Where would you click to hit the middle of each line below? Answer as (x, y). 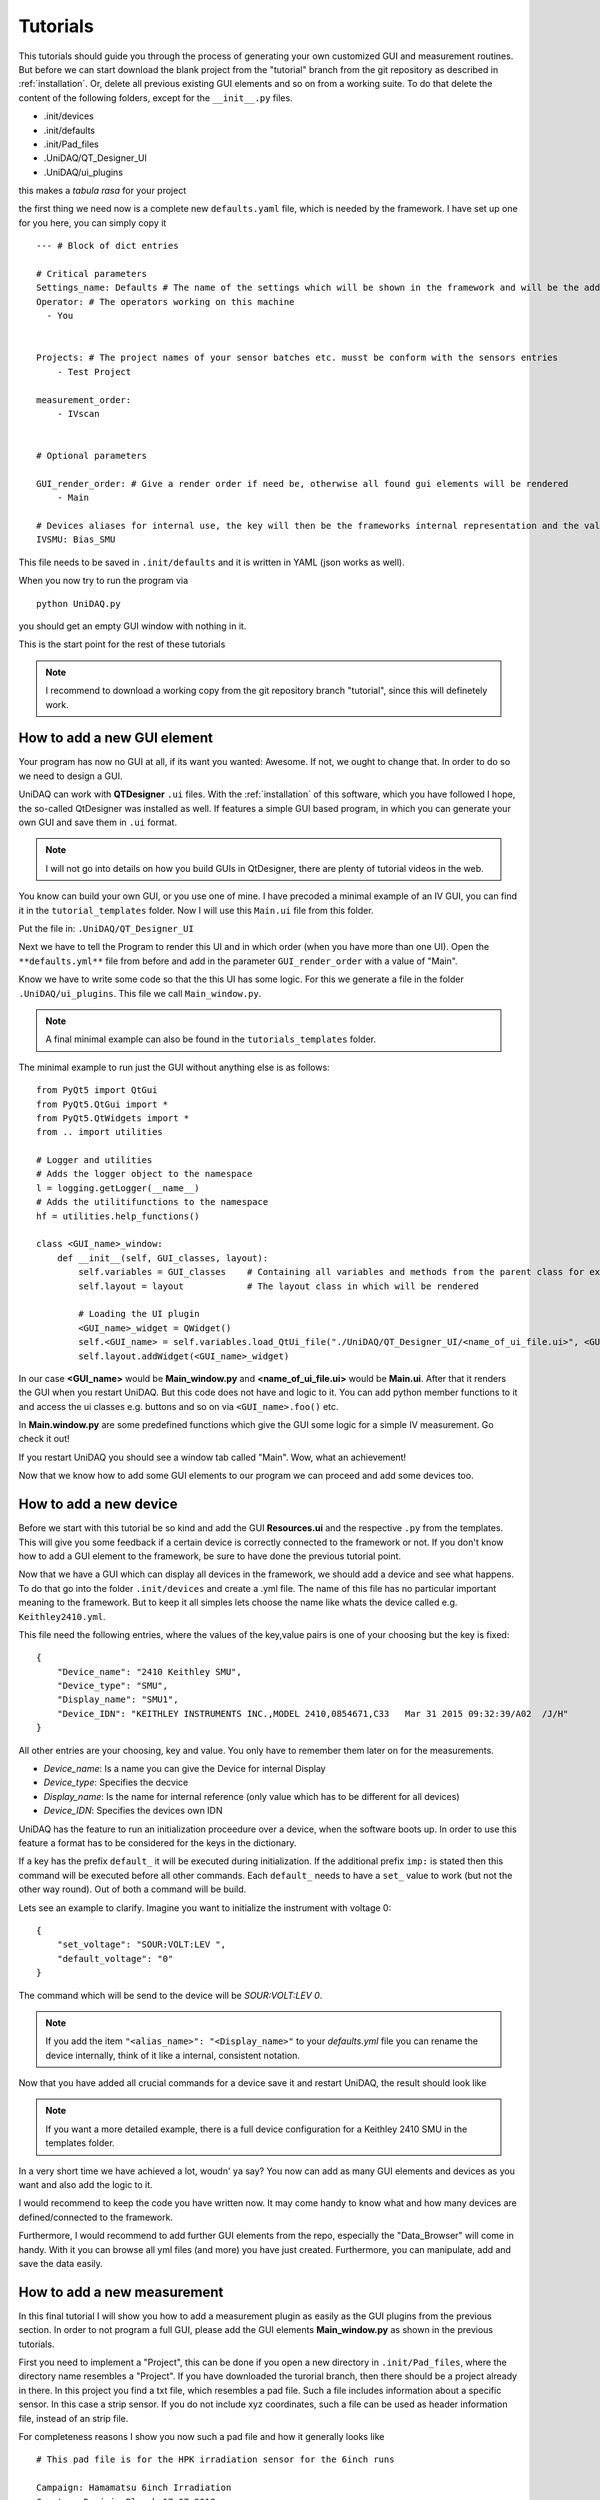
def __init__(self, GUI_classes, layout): (162, 1258)
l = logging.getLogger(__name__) (118, 1188)
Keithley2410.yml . (62, 1616)
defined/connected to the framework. (96, 2217)
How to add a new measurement (121, 2291)
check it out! (44, 1439)
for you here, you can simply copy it (92, 222)
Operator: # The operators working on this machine (165, 301)
